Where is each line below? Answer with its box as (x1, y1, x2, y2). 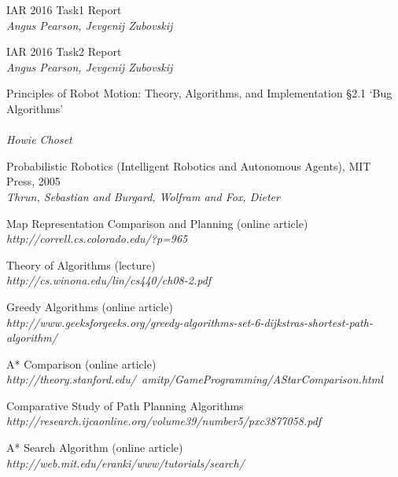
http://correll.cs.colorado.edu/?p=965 (6, 230, 188, 247)
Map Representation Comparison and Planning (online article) (6, 215, 308, 231)
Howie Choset (6, 131, 72, 148)
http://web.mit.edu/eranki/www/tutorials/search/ (6, 454, 245, 471)
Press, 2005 (6, 173, 61, 189)
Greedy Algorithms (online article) (6, 298, 173, 314)
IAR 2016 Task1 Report (6, 2, 122, 17)
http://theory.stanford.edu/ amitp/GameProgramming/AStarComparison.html (6, 371, 383, 387)
